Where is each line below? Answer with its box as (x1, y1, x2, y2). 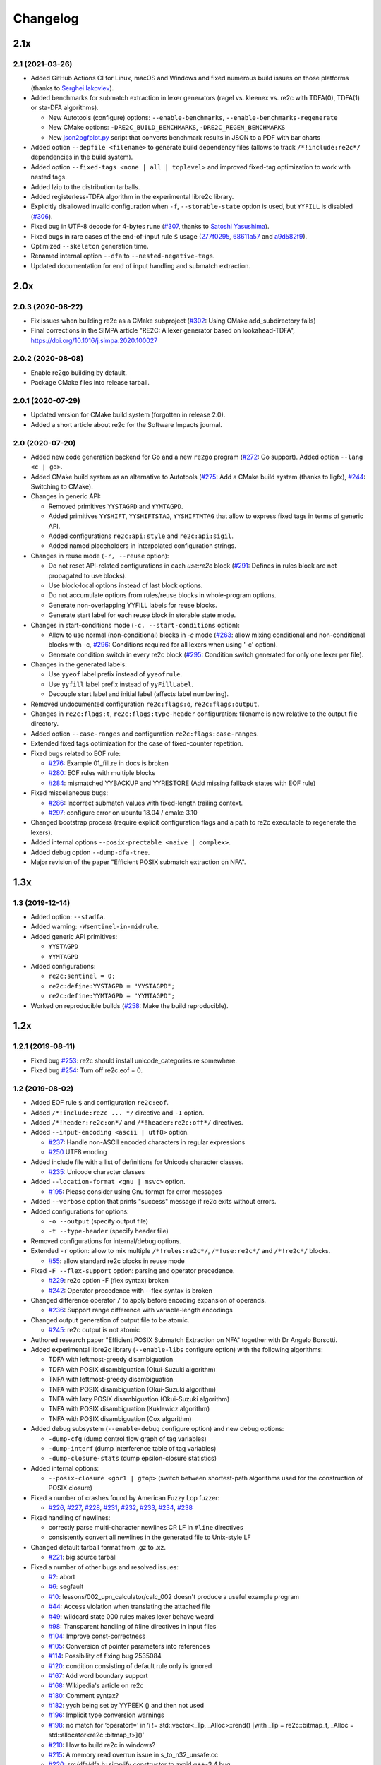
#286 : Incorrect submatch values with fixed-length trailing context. (48, 798, 243, 807)
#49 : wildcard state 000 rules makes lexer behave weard (48, 1612, 214, 1620)
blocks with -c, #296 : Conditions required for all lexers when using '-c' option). (48, 640, 278, 649)
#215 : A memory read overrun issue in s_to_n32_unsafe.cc (48, 1751, 219, 1759)
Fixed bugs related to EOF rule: (30, 749, 121, 758)
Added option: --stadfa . (30, 913, 106, 921)
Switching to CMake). (30, 482, 93, 491)
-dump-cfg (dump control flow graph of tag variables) (48, 1434, 207, 1443)
